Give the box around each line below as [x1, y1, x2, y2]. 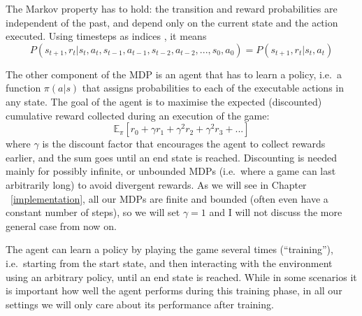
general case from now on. [6, 218, 117, 233]
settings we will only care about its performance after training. [6, 296, 274, 311]
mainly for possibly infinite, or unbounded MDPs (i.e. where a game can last [6, 164, 336, 178]
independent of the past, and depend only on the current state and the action [6, 15, 338, 29]
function [6, 80, 41, 95]
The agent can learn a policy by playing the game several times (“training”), [6, 242, 333, 257]
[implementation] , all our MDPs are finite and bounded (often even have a [10, 191, 328, 206]
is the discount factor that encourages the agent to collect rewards [42, 136, 326, 151]
